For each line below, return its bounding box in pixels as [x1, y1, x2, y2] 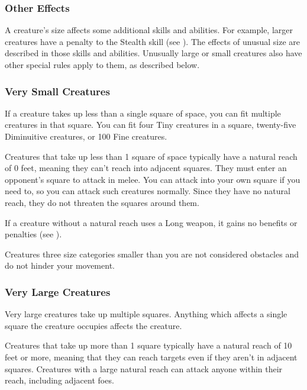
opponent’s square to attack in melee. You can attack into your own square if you [5, 173, 300, 185]
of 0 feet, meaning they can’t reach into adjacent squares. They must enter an [5, 162, 287, 174]
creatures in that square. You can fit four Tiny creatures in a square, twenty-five [5, 118, 296, 131]
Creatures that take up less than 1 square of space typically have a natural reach [5, 150, 298, 162]
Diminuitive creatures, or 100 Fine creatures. [5, 130, 167, 142]
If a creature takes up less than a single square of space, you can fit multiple [5, 107, 281, 119]
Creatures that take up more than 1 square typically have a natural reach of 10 [5, 339, 292, 352]
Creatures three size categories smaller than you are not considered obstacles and [5, 247, 299, 260]
